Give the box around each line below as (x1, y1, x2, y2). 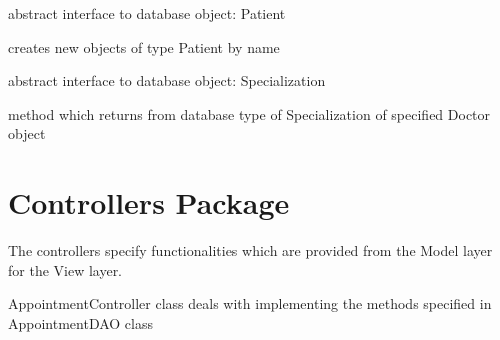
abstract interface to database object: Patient (8, 3, 286, 23)
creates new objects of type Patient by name (8, 36, 280, 57)
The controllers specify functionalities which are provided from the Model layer (8, 240, 493, 261)
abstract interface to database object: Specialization (8, 70, 326, 91)
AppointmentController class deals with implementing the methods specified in (8, 293, 492, 314)
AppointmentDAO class (8, 312, 154, 333)
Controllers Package (8, 182, 290, 223)
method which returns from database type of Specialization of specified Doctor (8, 103, 491, 124)
